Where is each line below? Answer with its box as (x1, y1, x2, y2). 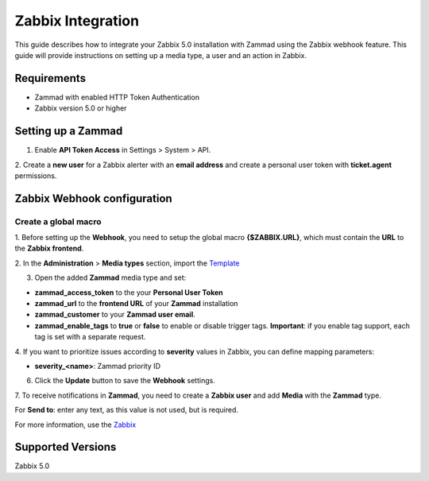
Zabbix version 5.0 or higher (34, 103, 127, 113)
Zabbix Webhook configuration (14, 192, 172, 205)
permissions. (14, 171, 57, 180)
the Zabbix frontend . (14, 243, 84, 254)
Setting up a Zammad (14, 124, 123, 138)
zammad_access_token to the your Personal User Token (34, 287, 223, 297)
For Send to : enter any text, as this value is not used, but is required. (14, 405, 238, 415)
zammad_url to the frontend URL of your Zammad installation (34, 299, 238, 308)
